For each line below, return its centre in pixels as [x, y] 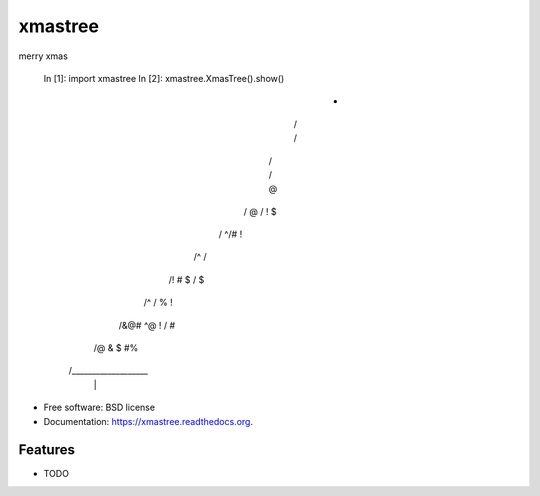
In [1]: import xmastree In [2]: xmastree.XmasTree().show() [164, 78]
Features [46, 450]
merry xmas [43, 56]
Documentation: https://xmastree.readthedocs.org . [148, 421]
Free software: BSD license [99, 407]
